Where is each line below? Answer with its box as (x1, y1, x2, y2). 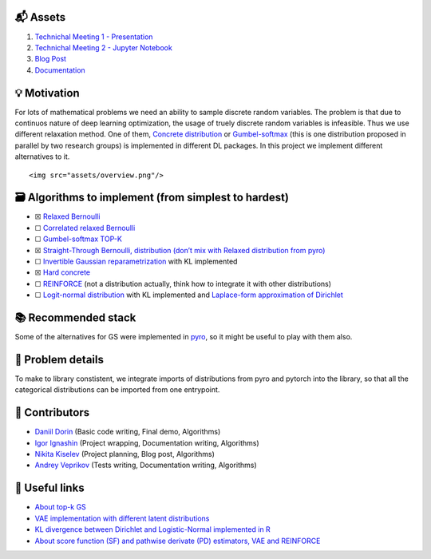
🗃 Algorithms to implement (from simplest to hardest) (14, 191, 289, 204)
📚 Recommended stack (14, 311, 136, 324)
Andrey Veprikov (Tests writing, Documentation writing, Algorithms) (34, 460, 257, 470)
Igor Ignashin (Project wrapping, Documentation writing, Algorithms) (34, 438, 259, 447)
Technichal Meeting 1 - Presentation (34, 32, 153, 42)
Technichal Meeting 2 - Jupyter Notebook (34, 42, 173, 52)
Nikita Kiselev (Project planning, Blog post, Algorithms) (34, 450, 215, 459)
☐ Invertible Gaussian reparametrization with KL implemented (34, 256, 238, 267)
